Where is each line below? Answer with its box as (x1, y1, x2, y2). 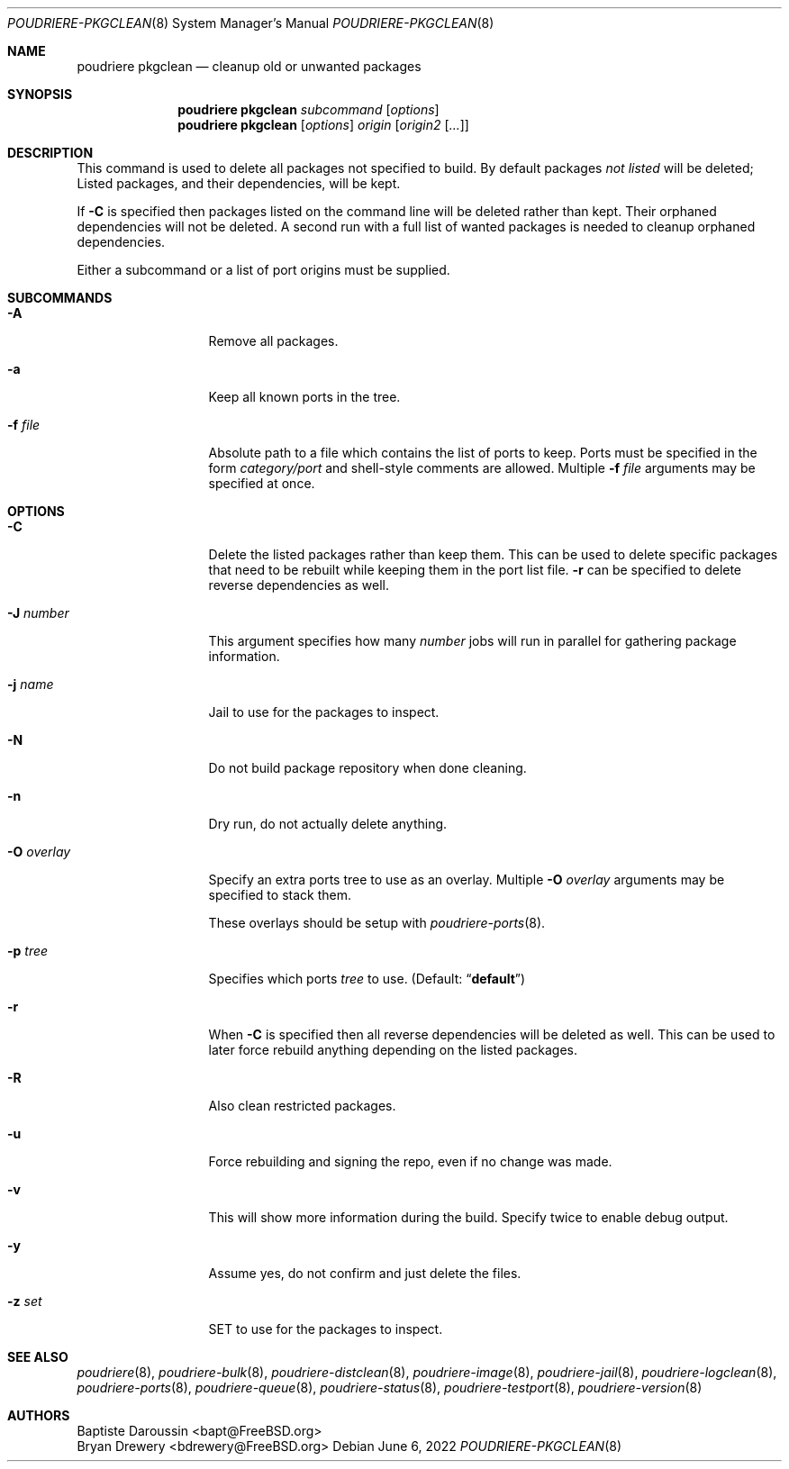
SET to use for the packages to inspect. (208, 1321, 443, 1337)
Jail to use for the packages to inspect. (208, 704, 440, 720)
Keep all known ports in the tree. (208, 389, 401, 404)
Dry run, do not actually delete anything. (208, 816, 448, 831)
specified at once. (208, 476, 315, 491)
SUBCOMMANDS (7, 290, 113, 305)
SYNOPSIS (7, 86, 73, 102)
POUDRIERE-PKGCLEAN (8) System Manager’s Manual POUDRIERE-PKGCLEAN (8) (7, 15, 494, 31)
